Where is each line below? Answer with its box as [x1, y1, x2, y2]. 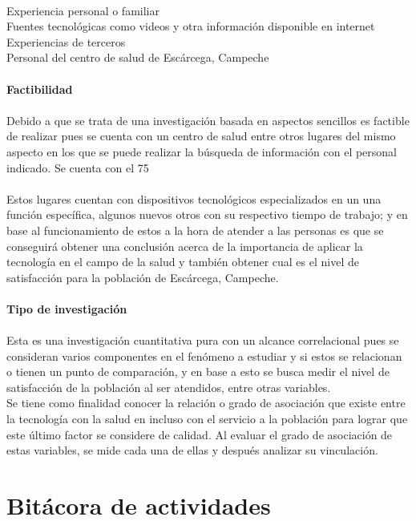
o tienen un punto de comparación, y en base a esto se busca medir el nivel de [6, 363, 390, 380]
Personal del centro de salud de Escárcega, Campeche [6, 49, 269, 66]
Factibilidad [6, 80, 73, 97]
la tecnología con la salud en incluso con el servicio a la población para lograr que [6, 410, 408, 427]
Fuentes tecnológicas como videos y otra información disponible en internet [6, 18, 375, 34]
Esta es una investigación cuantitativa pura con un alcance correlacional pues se [6, 332, 399, 349]
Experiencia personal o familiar [6, 2, 160, 18]
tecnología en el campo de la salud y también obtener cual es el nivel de [6, 253, 359, 270]
